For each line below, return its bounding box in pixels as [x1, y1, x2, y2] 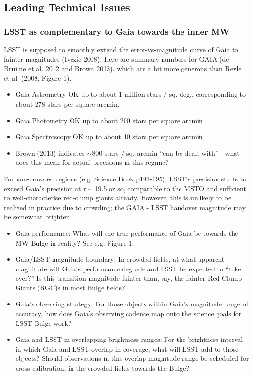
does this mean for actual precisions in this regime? [15, 157, 169, 167]
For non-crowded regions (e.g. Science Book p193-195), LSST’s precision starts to [4, 173, 247, 183]
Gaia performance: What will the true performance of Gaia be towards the [15, 228, 238, 238]
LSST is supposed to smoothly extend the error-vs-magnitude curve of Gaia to [4, 44, 238, 54]
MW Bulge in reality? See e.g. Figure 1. [15, 237, 134, 248]
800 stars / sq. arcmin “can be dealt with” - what [92, 147, 240, 158]
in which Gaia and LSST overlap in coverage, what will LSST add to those [15, 343, 239, 354]
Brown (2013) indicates [15, 147, 85, 158]
